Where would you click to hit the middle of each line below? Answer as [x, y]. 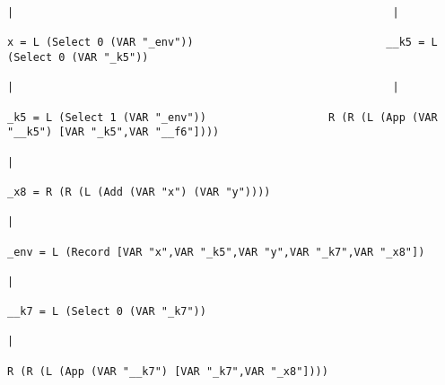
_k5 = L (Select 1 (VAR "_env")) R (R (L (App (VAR [222, 117]
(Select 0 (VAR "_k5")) [78, 57]
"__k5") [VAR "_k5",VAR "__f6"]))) [113, 132]
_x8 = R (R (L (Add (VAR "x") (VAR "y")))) [139, 192]
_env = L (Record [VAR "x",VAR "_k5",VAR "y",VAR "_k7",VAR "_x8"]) [216, 252]
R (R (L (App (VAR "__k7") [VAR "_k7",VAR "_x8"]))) [168, 371]
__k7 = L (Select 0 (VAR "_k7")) [107, 312]
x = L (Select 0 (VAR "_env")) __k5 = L [222, 43]
